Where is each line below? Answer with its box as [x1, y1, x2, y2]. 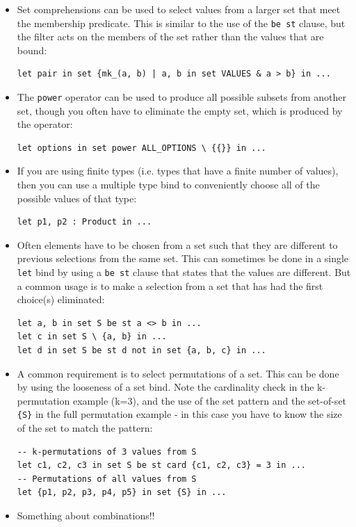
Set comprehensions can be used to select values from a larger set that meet [17, 2, 341, 16]
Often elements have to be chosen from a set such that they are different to [17, 237, 338, 252]
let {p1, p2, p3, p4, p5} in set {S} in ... [17, 487, 227, 498]
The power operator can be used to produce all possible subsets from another [17, 90, 346, 104]
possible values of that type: [17, 190, 137, 205]
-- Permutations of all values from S [17, 473, 197, 484]
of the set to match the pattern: [17, 421, 153, 435]
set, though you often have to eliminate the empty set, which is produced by [17, 103, 343, 117]
